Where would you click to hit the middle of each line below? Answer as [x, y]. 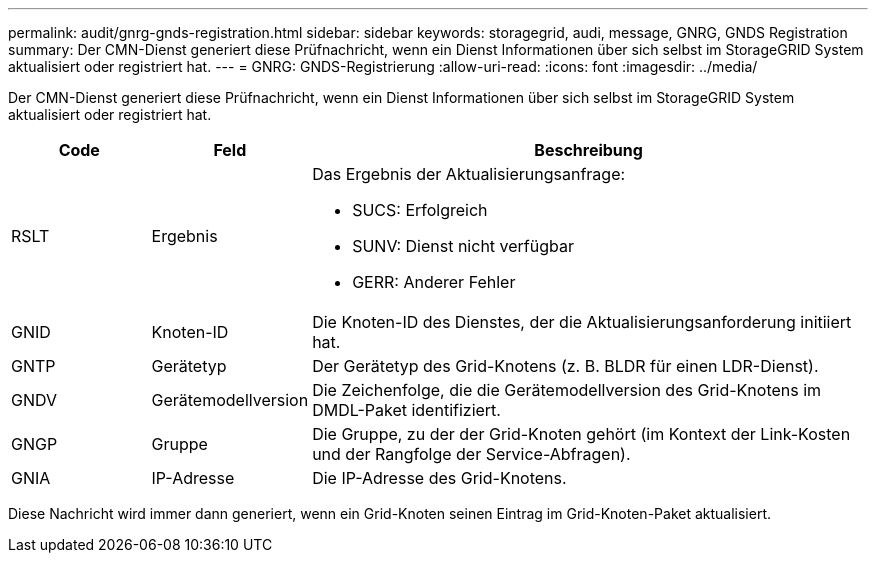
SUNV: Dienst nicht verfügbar [463, 246]
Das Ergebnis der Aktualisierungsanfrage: [469, 174]
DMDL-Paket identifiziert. [406, 410]
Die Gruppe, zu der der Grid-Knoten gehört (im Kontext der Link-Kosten [581, 434]
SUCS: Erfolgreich [420, 210]
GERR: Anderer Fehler [434, 282]
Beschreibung [588, 150]
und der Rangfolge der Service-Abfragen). [471, 454]
